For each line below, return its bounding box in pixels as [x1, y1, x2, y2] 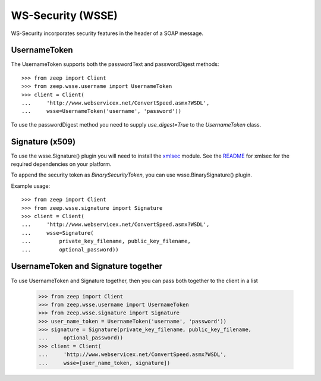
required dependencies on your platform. [11, 160, 112, 168]
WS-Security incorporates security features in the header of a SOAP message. [11, 30, 204, 37]
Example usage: [11, 182, 51, 190]
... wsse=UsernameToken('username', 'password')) [21, 108, 181, 115]
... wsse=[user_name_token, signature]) [38, 360, 171, 366]
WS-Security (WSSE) [11, 9, 118, 22]
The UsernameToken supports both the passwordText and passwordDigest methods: [11, 61, 219, 68]
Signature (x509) [11, 137, 76, 147]
